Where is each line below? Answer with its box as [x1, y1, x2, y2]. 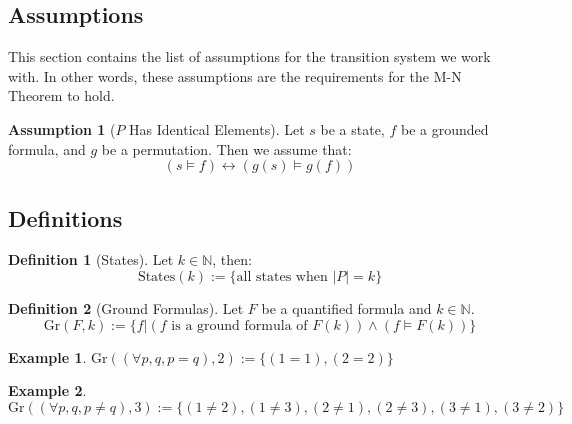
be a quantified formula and [261, 297, 432, 318]
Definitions [8, 202, 123, 233]
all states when [236, 269, 328, 284]
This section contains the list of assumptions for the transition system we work [8, 46, 491, 67]
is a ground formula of [171, 318, 308, 333]
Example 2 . [8, 380, 87, 401]
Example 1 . [8, 346, 87, 367]
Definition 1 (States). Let [8, 249, 174, 270]
